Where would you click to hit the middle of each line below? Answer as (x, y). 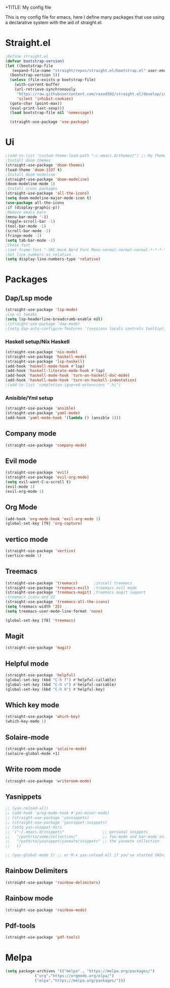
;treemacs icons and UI (30, 597)
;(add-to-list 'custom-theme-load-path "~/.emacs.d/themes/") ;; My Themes (87, 156)
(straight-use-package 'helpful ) (40, 675)
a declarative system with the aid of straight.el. (54, 23)
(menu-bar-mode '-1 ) (27, 217)
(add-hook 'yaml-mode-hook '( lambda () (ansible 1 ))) (63, 418)
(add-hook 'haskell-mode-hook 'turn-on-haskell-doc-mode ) (68, 376)
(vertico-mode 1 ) (24, 555)
